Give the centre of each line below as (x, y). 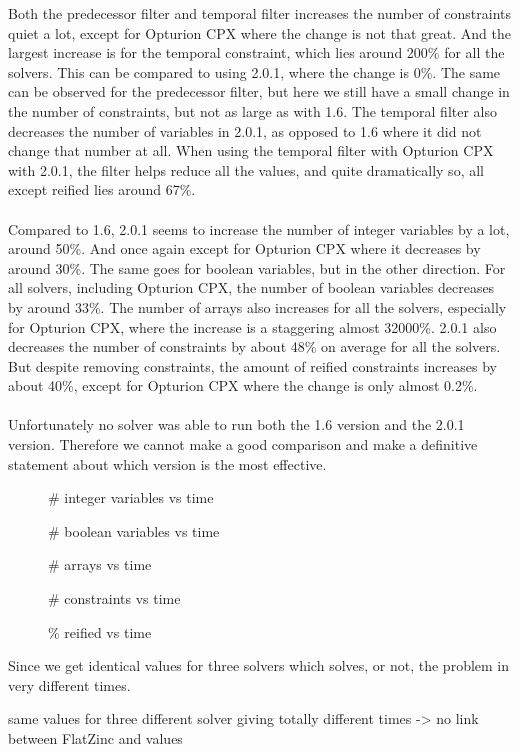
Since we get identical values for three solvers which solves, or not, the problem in (259, 665)
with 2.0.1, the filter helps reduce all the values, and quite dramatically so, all (246, 169)
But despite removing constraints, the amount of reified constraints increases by (252, 365)
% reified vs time (100, 631)
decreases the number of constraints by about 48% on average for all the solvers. (254, 346)
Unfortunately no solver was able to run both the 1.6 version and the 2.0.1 (236, 424)
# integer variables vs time (131, 497)
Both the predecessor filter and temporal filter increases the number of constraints (260, 13)
